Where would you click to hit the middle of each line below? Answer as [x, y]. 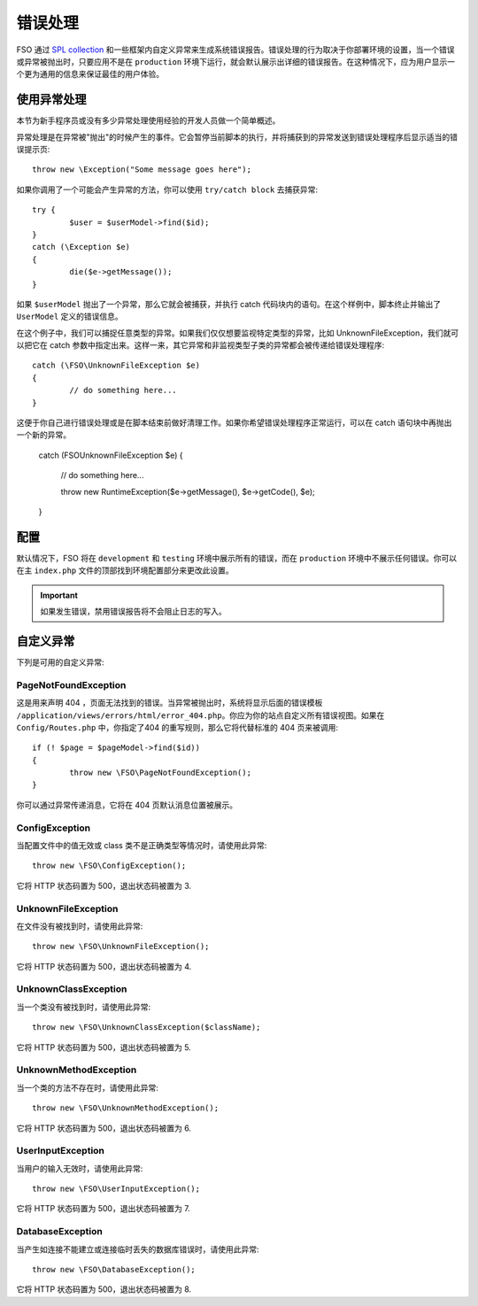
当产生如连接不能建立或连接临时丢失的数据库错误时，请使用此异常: [138, 1249]
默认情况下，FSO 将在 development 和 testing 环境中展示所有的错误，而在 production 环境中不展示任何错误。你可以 [237, 558]
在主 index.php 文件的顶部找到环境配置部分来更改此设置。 [125, 570]
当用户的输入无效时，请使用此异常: [80, 1168]
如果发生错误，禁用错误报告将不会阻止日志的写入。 [133, 612]
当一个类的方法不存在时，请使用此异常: [88, 1087]
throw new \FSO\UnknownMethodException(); [126, 1108]
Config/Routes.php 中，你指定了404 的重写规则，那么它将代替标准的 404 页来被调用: [177, 727]
